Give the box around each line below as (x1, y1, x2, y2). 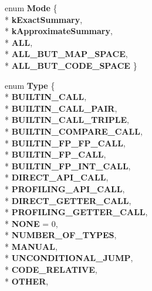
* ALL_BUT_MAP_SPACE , (5, 48, 128, 60)
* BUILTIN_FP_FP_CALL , (5, 136, 126, 149)
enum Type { (5, 79, 55, 91)
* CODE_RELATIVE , (5, 263, 97, 276)
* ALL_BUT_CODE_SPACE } (5, 59, 137, 71)
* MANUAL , (5, 240, 58, 252)
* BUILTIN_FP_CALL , (5, 148, 106, 160)
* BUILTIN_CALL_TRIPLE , (5, 113, 129, 126)
